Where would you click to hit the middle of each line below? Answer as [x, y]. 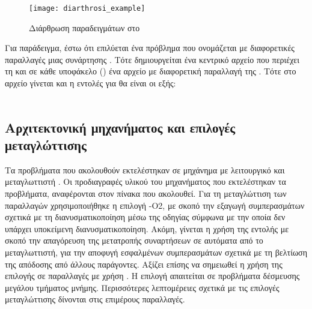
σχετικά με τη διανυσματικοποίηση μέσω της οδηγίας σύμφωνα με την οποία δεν [145, 217]
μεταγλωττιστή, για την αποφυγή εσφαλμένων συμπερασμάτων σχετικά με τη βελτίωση [156, 252]
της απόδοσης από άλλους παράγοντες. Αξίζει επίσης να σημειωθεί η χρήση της [144, 264]
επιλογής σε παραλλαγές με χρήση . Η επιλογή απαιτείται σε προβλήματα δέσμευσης [152, 276]
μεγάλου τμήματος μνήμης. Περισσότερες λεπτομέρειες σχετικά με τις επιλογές [142, 287]
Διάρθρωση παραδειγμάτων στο [84, 27]
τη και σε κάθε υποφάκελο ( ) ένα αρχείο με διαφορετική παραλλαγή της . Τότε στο [151, 71]
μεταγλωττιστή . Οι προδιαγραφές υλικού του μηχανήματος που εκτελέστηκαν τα [145, 181]
